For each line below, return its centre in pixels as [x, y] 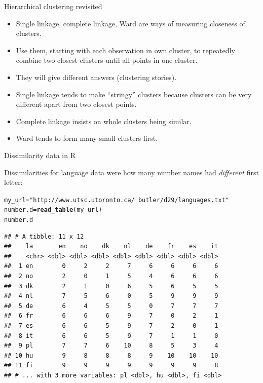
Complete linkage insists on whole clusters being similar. [104, 121]
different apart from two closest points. [76, 104]
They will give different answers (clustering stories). [96, 77]
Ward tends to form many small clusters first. [87, 138]
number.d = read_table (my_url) [53, 210]
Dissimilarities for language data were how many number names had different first [131, 172]
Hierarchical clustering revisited [53, 6]
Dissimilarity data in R [40, 155]
